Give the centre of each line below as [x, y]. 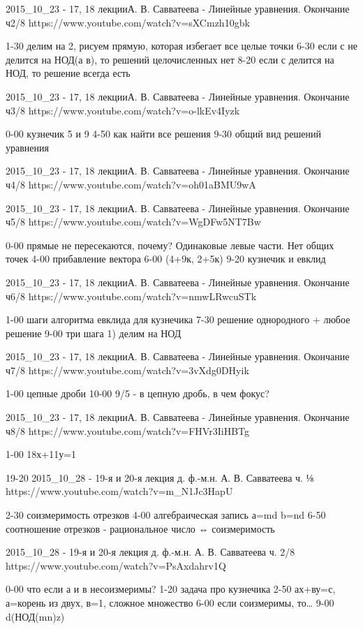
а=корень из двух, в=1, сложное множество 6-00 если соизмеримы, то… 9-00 [170, 602]
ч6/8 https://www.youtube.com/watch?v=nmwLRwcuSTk [131, 296]
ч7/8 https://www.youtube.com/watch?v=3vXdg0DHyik [127, 370]
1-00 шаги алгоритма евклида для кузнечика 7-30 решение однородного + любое [178, 319]
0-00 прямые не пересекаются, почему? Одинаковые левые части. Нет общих [170, 245]
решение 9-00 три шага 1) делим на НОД [94, 333]
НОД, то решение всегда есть [68, 73]
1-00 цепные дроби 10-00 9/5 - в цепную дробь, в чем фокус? [138, 393]
